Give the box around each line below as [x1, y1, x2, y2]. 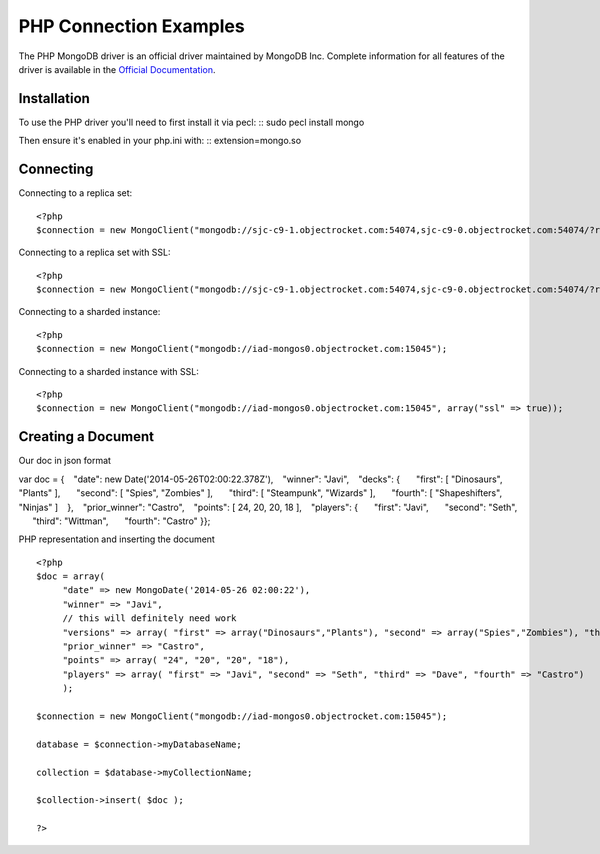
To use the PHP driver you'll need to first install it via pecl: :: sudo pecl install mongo [18, 116, 365, 128]
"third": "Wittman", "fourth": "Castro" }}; [31, 515, 211, 527]
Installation [18, 90, 90, 107]
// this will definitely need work [62, 613, 237, 624]
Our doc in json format [18, 455, 112, 467]
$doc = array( [36, 571, 105, 582]
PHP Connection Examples [18, 15, 245, 37]
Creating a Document [18, 428, 155, 445]
